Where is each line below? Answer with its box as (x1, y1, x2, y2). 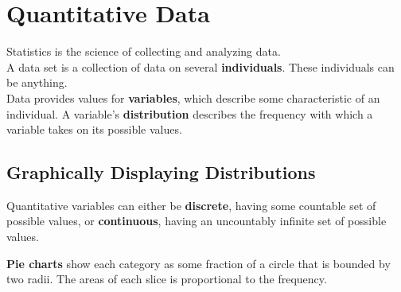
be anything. (6, 74, 68, 91)
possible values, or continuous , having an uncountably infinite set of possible (6, 212, 387, 229)
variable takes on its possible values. (6, 121, 182, 138)
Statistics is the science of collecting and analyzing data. (6, 43, 281, 60)
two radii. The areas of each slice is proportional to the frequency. (6, 271, 327, 287)
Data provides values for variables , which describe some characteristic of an (6, 89, 380, 106)
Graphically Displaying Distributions (6, 160, 316, 185)
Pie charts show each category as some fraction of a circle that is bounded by (6, 255, 391, 271)
